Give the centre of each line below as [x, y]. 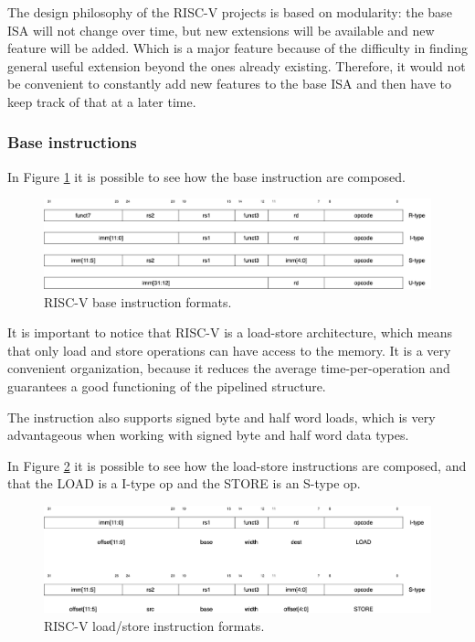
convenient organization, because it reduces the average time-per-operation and [229, 368]
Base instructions [72, 142]
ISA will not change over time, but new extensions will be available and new [221, 30]
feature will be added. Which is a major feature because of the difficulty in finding [237, 48]
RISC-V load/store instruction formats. [154, 625]
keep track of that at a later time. [102, 101]
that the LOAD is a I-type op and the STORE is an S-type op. [184, 483]
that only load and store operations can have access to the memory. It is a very [229, 350]
